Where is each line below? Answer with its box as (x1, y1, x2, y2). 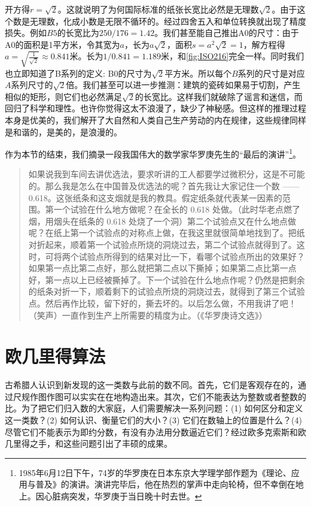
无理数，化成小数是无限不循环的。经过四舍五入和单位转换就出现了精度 (29, 14, 306, 27)
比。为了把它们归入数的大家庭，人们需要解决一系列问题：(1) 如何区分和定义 (5, 402, 303, 414)
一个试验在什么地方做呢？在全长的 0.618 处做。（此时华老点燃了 (53, 203, 301, 216)
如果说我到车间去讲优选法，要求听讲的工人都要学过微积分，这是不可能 (28, 168, 305, 180)
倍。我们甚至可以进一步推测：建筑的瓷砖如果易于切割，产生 (66, 78, 301, 91)
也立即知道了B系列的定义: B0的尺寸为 (5, 66, 152, 79)
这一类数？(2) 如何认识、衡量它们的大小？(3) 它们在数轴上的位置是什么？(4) (5, 414, 302, 426)
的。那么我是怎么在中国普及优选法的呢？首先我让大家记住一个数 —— (28, 180, 300, 192)
